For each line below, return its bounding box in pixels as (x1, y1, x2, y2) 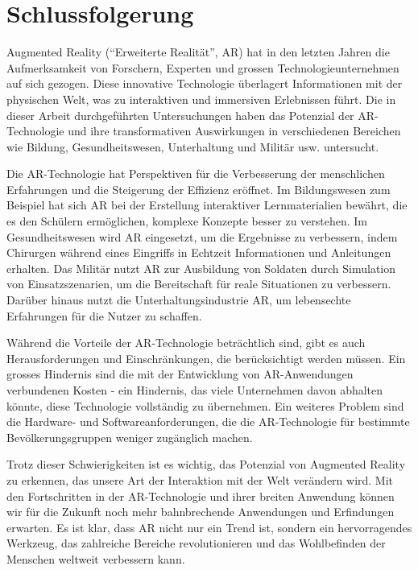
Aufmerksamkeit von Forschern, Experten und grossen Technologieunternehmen (6, 59, 399, 76)
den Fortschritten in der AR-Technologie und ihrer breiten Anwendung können (6, 487, 395, 504)
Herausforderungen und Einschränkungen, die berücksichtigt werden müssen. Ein (6, 349, 406, 366)
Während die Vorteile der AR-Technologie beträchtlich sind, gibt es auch (6, 334, 366, 351)
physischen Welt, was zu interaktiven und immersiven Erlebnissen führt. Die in (6, 90, 396, 107)
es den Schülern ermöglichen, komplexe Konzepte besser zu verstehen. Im (6, 213, 368, 229)
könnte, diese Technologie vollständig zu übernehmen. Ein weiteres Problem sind (6, 397, 404, 414)
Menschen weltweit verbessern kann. (6, 550, 185, 567)
